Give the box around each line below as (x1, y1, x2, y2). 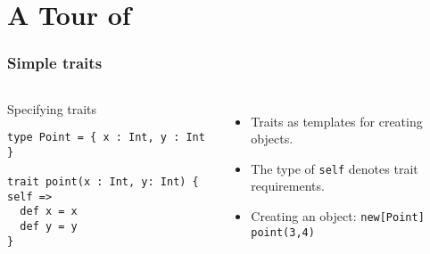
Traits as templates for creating (251, 111, 423, 130)
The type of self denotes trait (251, 159, 418, 177)
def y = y (20, 220, 78, 234)
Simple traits (7, 52, 103, 74)
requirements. (251, 176, 325, 195)
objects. (251, 129, 294, 148)
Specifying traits (7, 99, 97, 118)
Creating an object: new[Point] (251, 207, 425, 225)
